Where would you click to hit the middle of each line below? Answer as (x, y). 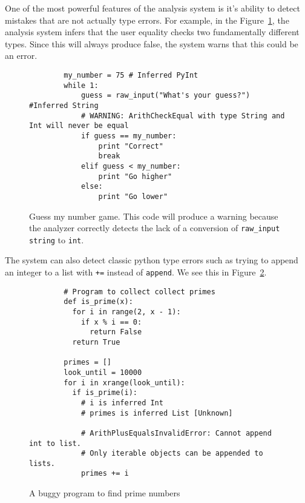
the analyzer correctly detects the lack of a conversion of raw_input (155, 228)
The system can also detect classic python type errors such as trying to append (152, 260)
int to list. (55, 443)
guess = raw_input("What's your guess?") (166, 96)
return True (96, 342)
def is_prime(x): (98, 302)
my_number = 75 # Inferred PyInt (131, 75)
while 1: (81, 85)
